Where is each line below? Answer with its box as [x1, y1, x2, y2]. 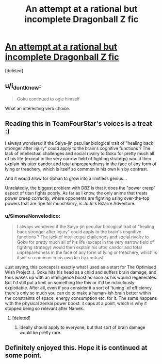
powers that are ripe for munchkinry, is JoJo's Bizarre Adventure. [5, 200, 136, 206]
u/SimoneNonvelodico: [5, 212, 61, 219]
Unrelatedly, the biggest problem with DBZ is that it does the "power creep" [5, 185, 156, 191]
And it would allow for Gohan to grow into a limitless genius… [5, 175, 127, 181]
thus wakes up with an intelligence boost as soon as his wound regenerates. [5, 274, 158, 281]
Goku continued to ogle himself [16, 96, 80, 102]
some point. [5, 351, 42, 360]
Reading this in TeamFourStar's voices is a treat [5, 119, 152, 128]
